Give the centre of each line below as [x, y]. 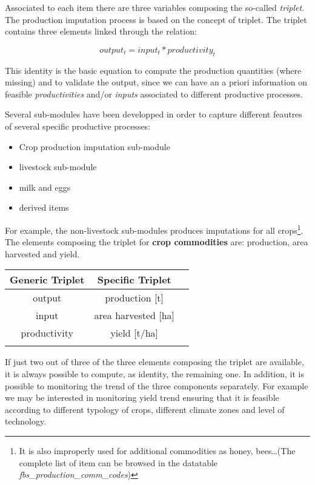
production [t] [134, 298]
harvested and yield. [42, 253]
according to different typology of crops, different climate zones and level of [145, 409]
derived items [44, 207]
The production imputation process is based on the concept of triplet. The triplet [156, 19]
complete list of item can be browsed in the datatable [118, 462]
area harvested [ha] [134, 315]
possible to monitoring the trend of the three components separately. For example [157, 385]
